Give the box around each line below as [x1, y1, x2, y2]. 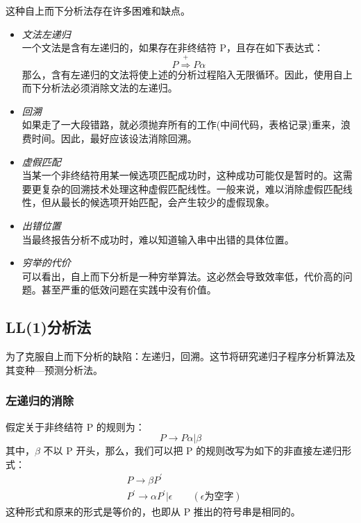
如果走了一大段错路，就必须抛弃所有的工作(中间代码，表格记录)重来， [22, 117, 341, 132]
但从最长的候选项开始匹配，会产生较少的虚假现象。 [41, 195, 275, 209]
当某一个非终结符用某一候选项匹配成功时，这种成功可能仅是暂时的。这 [22, 168, 343, 182]
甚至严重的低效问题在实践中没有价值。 [41, 282, 217, 297]
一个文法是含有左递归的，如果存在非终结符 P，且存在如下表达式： [22, 40, 324, 55]
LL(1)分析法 [6, 316, 91, 338]
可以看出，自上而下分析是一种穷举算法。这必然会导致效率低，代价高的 [22, 268, 343, 283]
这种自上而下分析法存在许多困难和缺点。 [6, 3, 190, 17]
